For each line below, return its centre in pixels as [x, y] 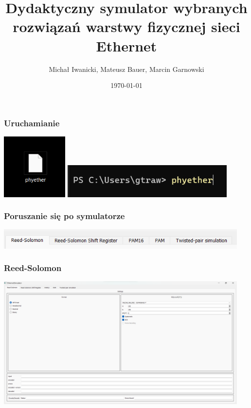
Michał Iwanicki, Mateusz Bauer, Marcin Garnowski [126, 69]
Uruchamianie [32, 123]
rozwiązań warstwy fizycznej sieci [126, 26]
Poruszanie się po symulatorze [64, 216]
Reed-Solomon [33, 267]
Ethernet [126, 45]
